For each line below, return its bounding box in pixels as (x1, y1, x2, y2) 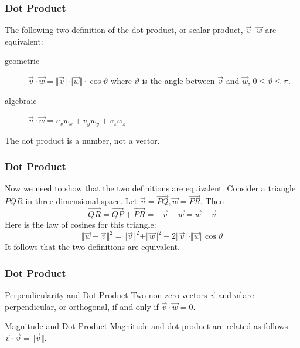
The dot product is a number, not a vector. (5, 134, 160, 146)
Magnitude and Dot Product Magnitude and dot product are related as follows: (5, 320, 291, 332)
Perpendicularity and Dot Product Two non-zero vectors (5, 288, 207, 300)
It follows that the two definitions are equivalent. (5, 241, 180, 253)
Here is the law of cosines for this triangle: (5, 218, 156, 231)
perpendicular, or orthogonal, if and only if (5, 300, 159, 312)
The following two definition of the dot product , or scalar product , (5, 23, 243, 36)
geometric (5, 55, 40, 67)
